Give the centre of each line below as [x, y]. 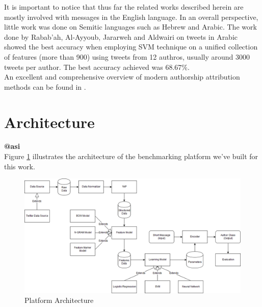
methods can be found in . [45, 86]
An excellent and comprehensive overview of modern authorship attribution [122, 77]
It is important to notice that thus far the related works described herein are [124, 7]
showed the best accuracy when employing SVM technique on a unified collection [131, 47]
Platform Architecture [59, 300]
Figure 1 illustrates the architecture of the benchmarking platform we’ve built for [131, 156]
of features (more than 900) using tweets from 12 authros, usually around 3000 [127, 56]
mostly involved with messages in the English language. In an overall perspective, [131, 17]
